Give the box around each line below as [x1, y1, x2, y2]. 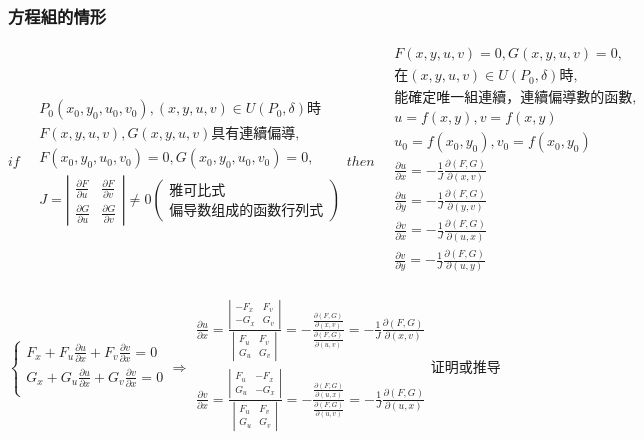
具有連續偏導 [211, 127, 296, 142]
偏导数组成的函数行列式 [169, 204, 324, 219]
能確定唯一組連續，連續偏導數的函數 [394, 91, 633, 106]
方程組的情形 [8, 3, 107, 28]
